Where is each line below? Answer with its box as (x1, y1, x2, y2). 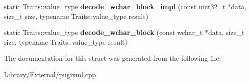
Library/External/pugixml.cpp (4, 69, 96, 79)
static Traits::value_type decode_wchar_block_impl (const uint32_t (4, 1, 225, 11)
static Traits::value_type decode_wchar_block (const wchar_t (4, 27, 203, 37)
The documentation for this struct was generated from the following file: (4, 53, 221, 63)
